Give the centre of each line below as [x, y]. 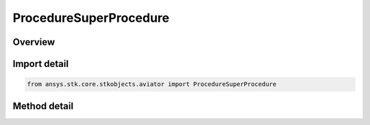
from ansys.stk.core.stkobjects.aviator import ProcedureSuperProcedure [152, 84]
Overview [34, 42]
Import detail [40, 64]
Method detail [43, 106]
